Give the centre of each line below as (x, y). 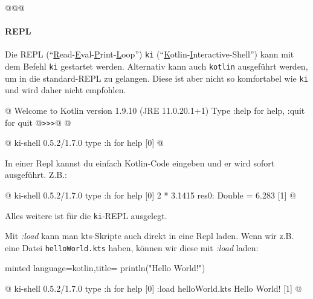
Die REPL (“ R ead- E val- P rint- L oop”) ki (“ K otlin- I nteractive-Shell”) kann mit (150, 54)
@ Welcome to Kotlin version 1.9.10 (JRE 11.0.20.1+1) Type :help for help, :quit (155, 110)
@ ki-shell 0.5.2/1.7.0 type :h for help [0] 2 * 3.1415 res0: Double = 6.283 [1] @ (150, 195)
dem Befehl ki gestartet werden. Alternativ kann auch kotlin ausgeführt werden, (156, 66)
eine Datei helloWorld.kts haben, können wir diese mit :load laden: (132, 247)
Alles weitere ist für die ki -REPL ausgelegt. (86, 215)
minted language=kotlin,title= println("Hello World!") (105, 268)
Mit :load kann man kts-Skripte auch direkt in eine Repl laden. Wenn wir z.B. (150, 236)
